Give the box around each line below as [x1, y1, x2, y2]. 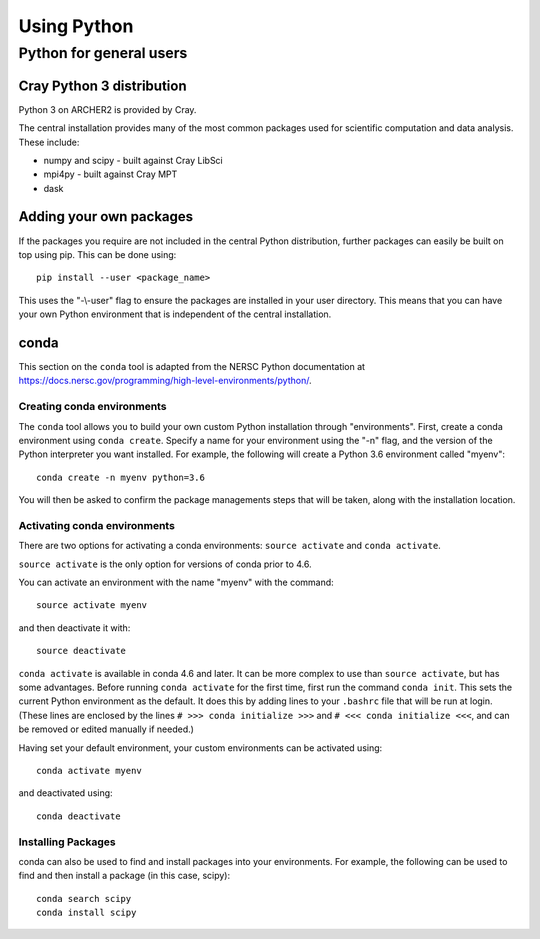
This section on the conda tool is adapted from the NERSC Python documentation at [18, 361, 365, 373]
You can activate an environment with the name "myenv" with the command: [18, 576, 334, 589]
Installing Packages [18, 835, 116, 849]
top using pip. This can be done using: [18, 248, 177, 260]
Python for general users [18, 44, 188, 62]
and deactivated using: [18, 787, 114, 799]
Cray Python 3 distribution [18, 77, 187, 94]
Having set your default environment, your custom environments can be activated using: [18, 741, 383, 754]
